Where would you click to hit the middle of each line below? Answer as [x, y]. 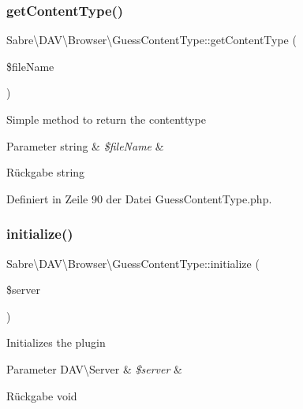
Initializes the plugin [56, 342]
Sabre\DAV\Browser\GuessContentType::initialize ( [133, 263]
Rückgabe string [46, 172]
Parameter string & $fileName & [85, 145]
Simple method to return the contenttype [106, 119]
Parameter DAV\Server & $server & [94, 368]
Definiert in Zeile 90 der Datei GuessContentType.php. [139, 198]
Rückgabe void [42, 395]
